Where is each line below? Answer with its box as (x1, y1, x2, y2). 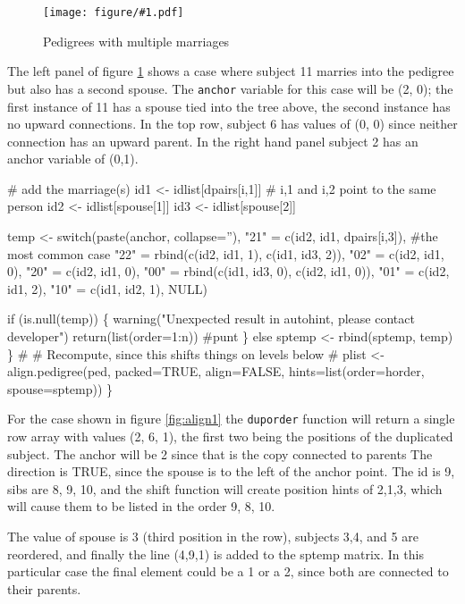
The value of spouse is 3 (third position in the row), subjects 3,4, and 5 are (7, 527, 418, 546)
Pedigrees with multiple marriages (43, 31, 230, 50)
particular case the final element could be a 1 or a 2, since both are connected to (7, 562, 449, 581)
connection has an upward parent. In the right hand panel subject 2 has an (7, 131, 418, 150)
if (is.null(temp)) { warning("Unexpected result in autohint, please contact (7, 309, 415, 328)
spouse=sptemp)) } (7, 379, 114, 398)
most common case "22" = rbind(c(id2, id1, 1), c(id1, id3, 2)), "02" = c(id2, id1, (7, 244, 444, 263)
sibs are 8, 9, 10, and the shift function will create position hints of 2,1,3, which (7, 479, 443, 498)
